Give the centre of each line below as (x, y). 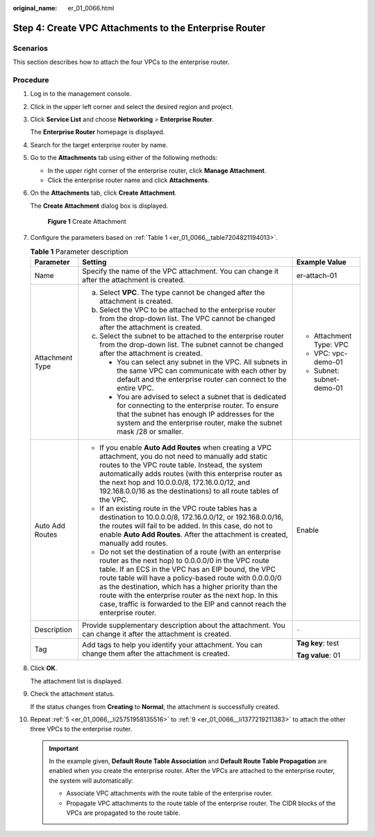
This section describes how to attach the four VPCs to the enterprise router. (121, 62)
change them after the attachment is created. (156, 653)
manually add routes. (134, 544)
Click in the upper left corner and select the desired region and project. (132, 106)
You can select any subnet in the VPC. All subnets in (202, 362)
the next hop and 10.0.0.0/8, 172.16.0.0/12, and (175, 482)
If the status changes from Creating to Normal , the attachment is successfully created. (155, 706)
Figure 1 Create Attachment (87, 222)
